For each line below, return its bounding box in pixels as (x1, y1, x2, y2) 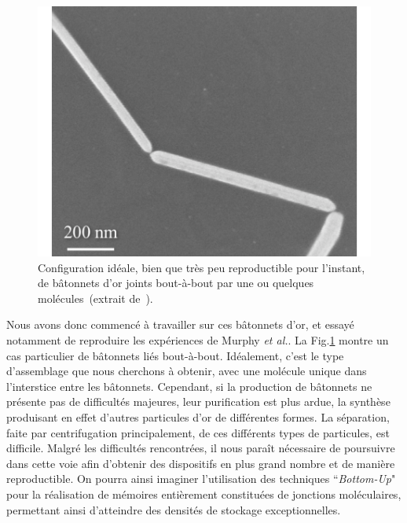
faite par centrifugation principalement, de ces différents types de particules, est (6, 424, 390, 440)
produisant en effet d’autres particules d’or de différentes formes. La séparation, (6, 408, 390, 425)
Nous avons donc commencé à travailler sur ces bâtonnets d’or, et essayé (6, 316, 354, 333)
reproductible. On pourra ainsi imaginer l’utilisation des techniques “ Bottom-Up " (6, 470, 396, 487)
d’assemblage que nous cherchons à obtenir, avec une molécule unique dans (6, 363, 367, 379)
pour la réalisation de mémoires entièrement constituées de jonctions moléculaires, (6, 485, 401, 502)
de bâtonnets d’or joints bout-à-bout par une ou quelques (38, 274, 314, 291)
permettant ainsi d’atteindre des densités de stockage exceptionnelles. (6, 501, 341, 517)
